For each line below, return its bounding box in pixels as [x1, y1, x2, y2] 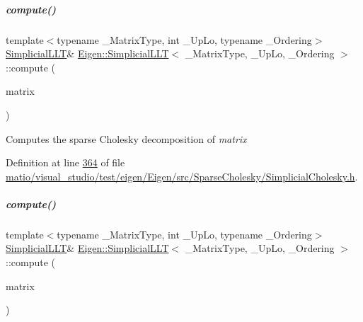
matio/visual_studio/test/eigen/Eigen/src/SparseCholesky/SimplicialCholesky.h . [6, 168, 358, 183]
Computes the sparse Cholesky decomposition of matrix [6, 131, 247, 146]
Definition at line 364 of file [6, 155, 125, 170]
